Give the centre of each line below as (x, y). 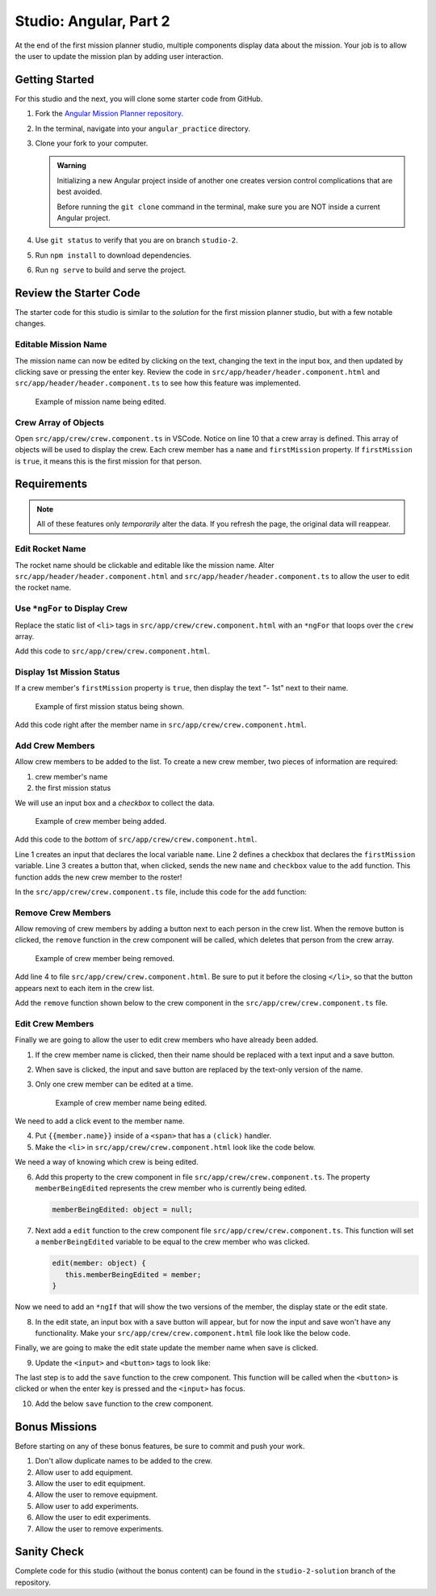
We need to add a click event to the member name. (100, 1121)
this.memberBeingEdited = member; (133, 1275)
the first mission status (73, 788)
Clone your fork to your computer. (92, 143)
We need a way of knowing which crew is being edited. (107, 1162)
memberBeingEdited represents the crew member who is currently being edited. (171, 1188)
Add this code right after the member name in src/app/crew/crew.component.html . (161, 725)
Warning (71, 166)
